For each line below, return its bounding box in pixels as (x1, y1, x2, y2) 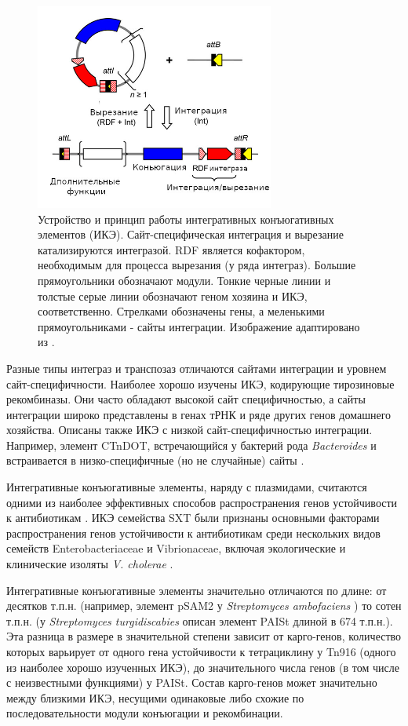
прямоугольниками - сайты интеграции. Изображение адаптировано (38, 318, 360, 334)
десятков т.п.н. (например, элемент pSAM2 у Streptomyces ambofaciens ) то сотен (6, 597, 402, 614)
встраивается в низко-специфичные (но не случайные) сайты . (6, 452, 304, 469)
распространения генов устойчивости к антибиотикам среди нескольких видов (6, 524, 381, 541)
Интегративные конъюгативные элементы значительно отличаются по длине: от (6, 582, 387, 598)
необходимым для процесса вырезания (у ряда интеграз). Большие (38, 257, 356, 273)
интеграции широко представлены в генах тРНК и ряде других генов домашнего (6, 406, 392, 422)
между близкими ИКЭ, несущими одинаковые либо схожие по (6, 689, 304, 706)
